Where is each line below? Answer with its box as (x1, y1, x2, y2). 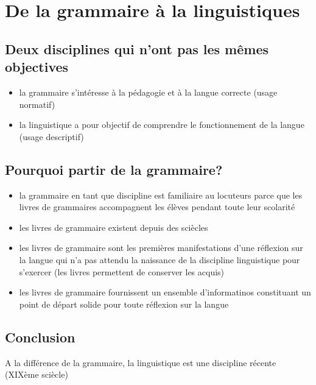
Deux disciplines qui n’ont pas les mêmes (5, 39, 269, 58)
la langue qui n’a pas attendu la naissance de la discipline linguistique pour (19, 253, 300, 266)
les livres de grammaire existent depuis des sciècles (19, 221, 208, 233)
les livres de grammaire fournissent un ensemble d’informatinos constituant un (19, 286, 311, 298)
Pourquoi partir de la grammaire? (5, 160, 223, 178)
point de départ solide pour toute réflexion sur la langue (19, 297, 229, 310)
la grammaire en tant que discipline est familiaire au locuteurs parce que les (19, 188, 303, 201)
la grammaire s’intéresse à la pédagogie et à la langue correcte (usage (19, 85, 278, 98)
